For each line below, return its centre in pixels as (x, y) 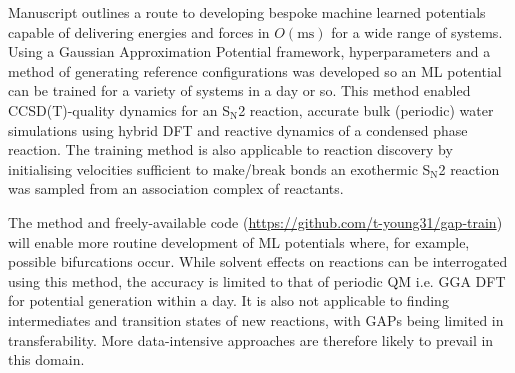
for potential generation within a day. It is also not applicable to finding (228, 300)
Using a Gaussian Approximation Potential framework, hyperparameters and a (249, 51)
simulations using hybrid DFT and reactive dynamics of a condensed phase (238, 129)
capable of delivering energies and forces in (139, 31)
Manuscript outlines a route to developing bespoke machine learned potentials (247, 12)
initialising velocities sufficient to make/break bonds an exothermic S (219, 168)
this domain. (46, 359)
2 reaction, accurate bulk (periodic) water (366, 109)
